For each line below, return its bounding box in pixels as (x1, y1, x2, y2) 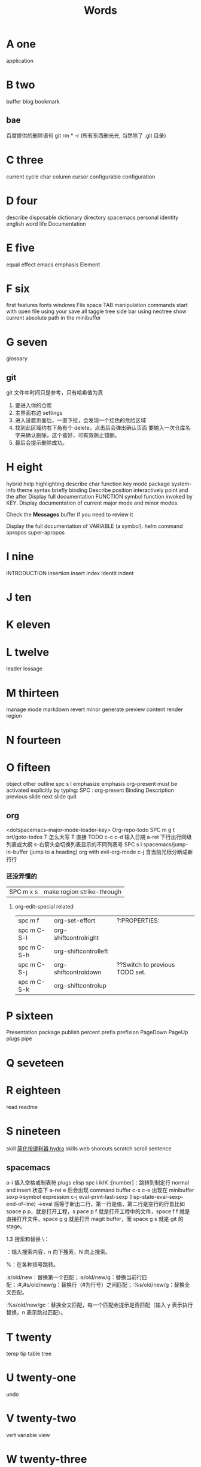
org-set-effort (53, 916, 96, 925)
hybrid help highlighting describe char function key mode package (6, 480, 170, 488)
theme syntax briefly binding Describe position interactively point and (17, 487, 188, 494)
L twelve (6, 645, 50, 659)
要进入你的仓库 (14, 402, 52, 409)
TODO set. (116, 968, 146, 976)
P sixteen (6, 1009, 54, 1022)
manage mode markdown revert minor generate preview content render (6, 706, 184, 713)
